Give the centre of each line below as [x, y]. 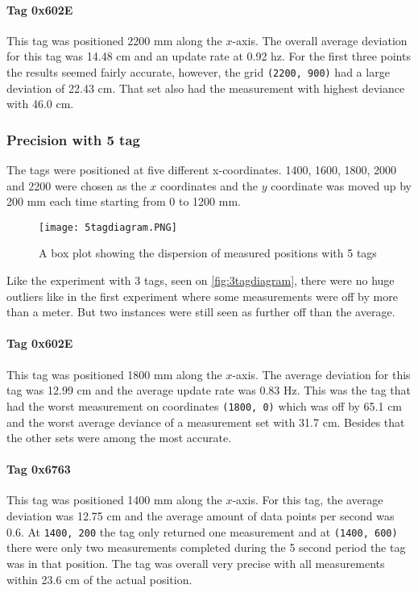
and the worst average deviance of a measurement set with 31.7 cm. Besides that [206, 422]
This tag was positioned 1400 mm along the [114, 500]
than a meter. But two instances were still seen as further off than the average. [201, 312]
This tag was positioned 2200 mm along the [114, 40]
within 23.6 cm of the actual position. [99, 579]
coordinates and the [209, 185]
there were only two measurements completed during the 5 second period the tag [206, 547]
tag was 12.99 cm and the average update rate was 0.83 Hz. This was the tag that [209, 390]
